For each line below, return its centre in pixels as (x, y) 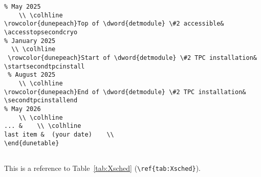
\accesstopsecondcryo (41, 32)
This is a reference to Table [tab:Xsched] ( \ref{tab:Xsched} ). (102, 168)
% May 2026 (23, 109)
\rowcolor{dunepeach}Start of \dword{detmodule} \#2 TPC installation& (132, 58)
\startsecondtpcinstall (45, 66)
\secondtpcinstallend (41, 101)
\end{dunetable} (32, 143)
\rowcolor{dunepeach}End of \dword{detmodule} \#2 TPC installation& (125, 92)
